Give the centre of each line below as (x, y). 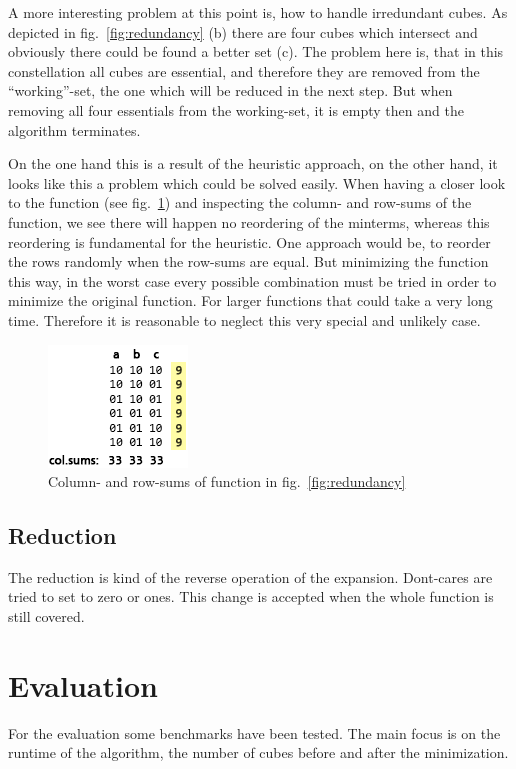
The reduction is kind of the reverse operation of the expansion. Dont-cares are (250, 576)
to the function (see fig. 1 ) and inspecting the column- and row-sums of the (240, 202)
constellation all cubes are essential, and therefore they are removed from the (244, 70)
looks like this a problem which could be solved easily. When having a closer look (257, 182)
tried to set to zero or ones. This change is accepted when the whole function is (251, 596)
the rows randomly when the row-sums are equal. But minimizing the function (248, 261)
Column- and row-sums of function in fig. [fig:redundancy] (227, 481)
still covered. (46, 616)
